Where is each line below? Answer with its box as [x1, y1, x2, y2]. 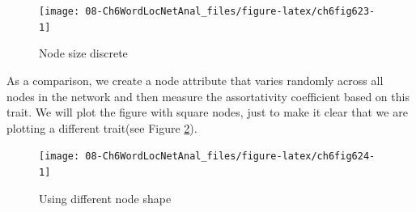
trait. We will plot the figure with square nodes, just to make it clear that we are [6, 104, 408, 121]
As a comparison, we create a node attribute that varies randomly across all [6, 71, 384, 88]
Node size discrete [39, 45, 128, 61]
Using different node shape [39, 189, 172, 206]
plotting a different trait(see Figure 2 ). [6, 119, 197, 136]
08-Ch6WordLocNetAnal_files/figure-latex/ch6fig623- [85, 6, 376, 17]
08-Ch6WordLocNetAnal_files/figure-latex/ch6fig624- [85, 151, 376, 163]
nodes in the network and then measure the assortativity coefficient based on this [6, 87, 410, 104]
